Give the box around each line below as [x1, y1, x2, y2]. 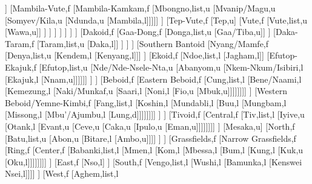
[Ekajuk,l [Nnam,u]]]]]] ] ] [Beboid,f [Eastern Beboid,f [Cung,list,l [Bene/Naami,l [5, 72, 302, 85]
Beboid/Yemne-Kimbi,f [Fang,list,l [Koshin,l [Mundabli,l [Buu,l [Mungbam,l [5, 96, 287, 109]
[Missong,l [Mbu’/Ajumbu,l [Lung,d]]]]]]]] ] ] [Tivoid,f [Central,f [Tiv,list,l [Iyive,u [5, 108, 305, 121]
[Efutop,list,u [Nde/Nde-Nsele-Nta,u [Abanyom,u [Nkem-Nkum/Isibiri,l [39, 60, 304, 73]
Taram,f [5, 37, 35, 49]
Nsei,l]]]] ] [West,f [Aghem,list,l [5, 167, 119, 180]
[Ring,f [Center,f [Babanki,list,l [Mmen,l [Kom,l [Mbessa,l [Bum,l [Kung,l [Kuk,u [5, 144, 304, 156]
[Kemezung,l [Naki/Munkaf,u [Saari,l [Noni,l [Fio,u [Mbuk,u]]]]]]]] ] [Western [5, 84, 287, 97]
